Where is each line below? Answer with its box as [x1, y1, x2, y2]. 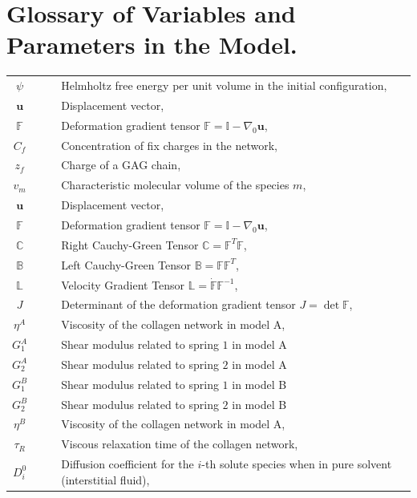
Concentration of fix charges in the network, [61, 136, 277, 153]
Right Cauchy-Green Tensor [61, 236, 199, 253]
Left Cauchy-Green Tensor [61, 256, 192, 273]
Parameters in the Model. [6, 28, 298, 61]
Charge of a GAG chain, [61, 156, 181, 173]
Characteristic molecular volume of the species [61, 176, 289, 193]
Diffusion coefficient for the [61, 455, 194, 472]
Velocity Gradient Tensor [61, 276, 185, 293]
